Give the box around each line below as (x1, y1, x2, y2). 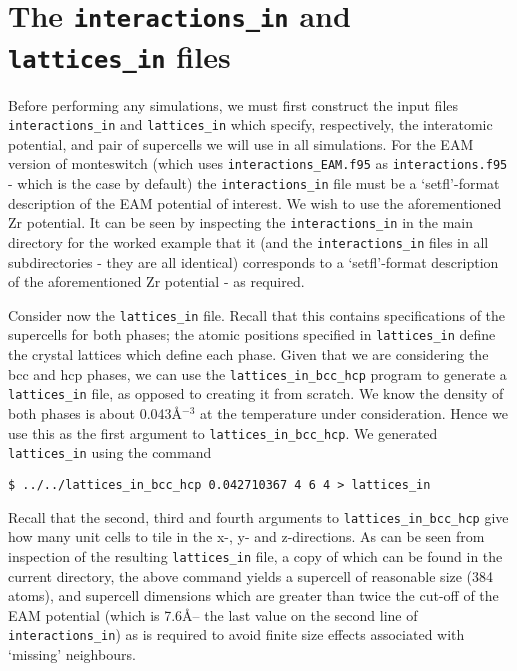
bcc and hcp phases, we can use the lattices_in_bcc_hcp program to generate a (8, 363, 507, 384)
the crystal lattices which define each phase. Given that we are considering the (8, 344, 489, 365)
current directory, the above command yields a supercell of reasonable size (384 (8, 565, 494, 586)
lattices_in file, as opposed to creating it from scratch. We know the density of (8, 383, 504, 404)
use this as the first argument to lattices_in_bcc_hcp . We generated (8, 422, 438, 443)
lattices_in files (8, 35, 231, 76)
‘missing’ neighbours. (8, 643, 136, 664)
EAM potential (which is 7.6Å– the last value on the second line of (8, 604, 418, 625)
